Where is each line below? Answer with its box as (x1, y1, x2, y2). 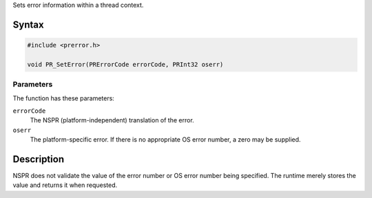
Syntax (12, 19, 44, 30)
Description (12, 153, 65, 165)
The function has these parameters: (12, 93, 115, 102)
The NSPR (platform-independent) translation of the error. (30, 116, 194, 124)
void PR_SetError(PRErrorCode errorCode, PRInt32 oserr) (27, 60, 224, 68)
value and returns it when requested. (12, 181, 118, 189)
